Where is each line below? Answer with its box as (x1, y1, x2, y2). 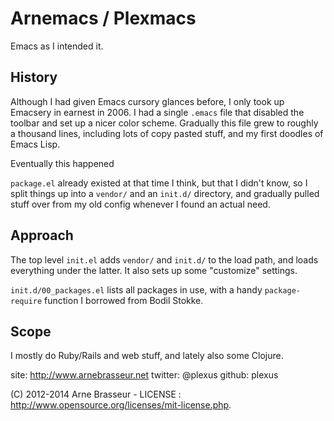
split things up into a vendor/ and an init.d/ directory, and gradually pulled (10, 187, 320, 199)
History (10, 69, 58, 86)
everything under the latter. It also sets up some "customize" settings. (10, 264, 298, 276)
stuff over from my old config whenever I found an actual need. (10, 198, 271, 210)
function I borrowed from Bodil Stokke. (44, 294, 204, 306)
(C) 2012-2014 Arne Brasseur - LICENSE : (10, 388, 182, 401)
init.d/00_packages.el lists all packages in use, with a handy (10, 283, 263, 296)
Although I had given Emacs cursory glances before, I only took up (10, 95, 285, 107)
